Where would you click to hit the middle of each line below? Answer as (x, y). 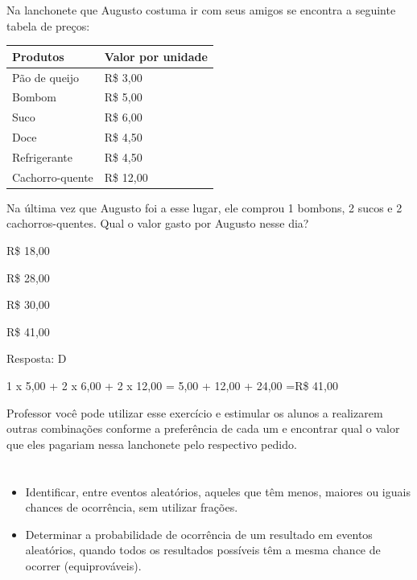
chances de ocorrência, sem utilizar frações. (132, 507)
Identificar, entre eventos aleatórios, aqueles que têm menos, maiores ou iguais (218, 491)
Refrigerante (42, 156)
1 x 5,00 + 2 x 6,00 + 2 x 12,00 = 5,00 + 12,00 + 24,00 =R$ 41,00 (172, 385)
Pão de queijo (46, 77)
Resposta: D (37, 358)
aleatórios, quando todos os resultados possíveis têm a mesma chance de (203, 550)
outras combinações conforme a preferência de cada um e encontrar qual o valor (203, 428)
